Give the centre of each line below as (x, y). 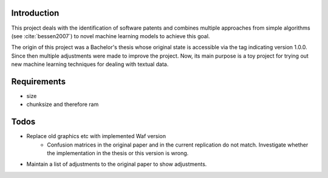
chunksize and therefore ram (63, 104)
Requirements (39, 81)
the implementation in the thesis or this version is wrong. (118, 153)
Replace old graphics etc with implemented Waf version (96, 136)
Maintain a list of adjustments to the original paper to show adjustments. (117, 164)
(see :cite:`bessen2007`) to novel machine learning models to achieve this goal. (111, 36)
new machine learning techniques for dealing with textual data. (90, 64)
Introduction (35, 13)
